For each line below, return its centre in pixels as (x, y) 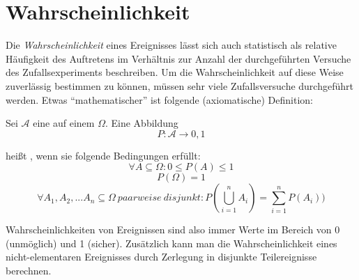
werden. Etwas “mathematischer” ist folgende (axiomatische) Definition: (159, 99)
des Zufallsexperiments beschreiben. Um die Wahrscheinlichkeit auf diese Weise (175, 72)
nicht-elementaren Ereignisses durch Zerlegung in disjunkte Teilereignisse (161, 257)
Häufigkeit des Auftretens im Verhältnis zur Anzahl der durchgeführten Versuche (178, 58)
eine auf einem (64, 123)
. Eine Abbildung (142, 123)
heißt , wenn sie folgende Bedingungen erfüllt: (103, 155)
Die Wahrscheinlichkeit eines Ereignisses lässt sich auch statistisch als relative (171, 45)
